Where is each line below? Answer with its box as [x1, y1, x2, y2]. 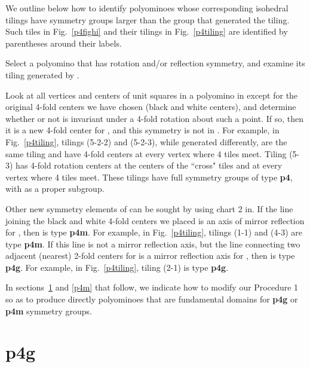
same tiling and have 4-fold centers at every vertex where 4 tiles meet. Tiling [5, 147, 287, 160]
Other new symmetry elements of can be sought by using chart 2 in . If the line [5, 202, 293, 215]
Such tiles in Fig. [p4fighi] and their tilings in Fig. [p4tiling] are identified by [5, 25, 288, 38]
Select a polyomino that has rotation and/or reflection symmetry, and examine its [5, 57, 305, 69]
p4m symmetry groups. [5, 304, 92, 317]
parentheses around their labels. [5, 36, 122, 49]
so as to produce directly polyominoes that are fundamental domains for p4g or [5, 293, 298, 305]
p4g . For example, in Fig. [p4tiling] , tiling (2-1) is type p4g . [5, 261, 229, 273]
